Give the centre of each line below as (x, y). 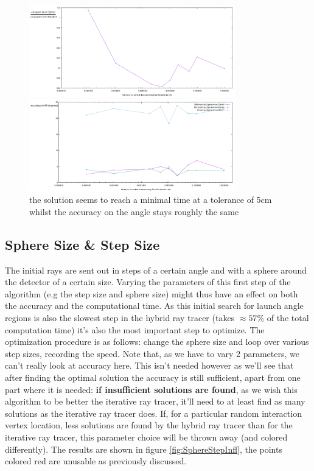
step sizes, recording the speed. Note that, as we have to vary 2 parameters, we (152, 353)
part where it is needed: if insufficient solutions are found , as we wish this (151, 389)
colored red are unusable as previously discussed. (96, 461)
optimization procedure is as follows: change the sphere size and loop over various (157, 342)
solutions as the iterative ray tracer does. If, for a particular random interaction (153, 413)
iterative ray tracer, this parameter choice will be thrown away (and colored (146, 437)
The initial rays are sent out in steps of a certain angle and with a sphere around (156, 270)
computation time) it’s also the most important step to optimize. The (135, 329)
